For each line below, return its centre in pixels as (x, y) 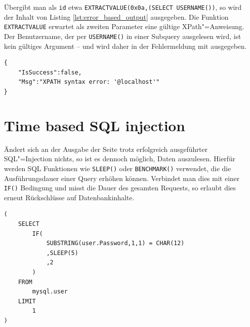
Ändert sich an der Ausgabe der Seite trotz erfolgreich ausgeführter (106, 149)
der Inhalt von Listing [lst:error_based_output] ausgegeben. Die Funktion (116, 17)
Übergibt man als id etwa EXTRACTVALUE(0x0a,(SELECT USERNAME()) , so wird (123, 7)
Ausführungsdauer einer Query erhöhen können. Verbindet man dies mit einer (122, 178)
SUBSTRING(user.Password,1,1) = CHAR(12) (115, 243)
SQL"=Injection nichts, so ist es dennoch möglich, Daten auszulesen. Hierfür (120, 159)
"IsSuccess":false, (50, 72)
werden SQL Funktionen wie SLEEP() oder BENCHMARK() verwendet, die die (118, 168)
